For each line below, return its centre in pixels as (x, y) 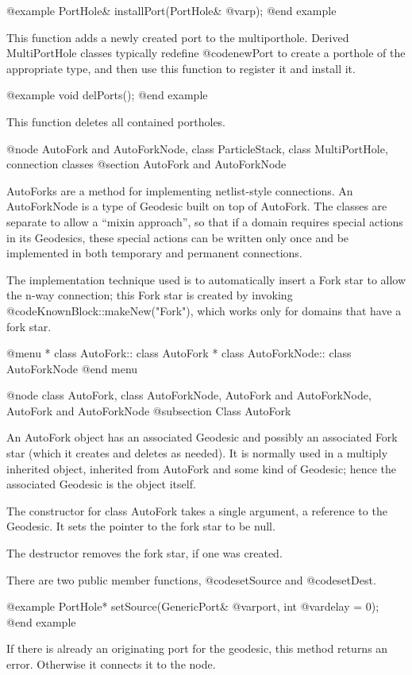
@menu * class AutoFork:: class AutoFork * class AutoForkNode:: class (179, 353)
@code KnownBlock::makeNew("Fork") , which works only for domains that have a (204, 310)
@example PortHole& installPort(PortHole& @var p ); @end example (171, 10)
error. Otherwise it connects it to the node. (111, 664)
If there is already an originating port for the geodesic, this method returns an (197, 648)
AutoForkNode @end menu (72, 368)
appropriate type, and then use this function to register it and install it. (181, 68)
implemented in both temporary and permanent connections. (154, 253)
